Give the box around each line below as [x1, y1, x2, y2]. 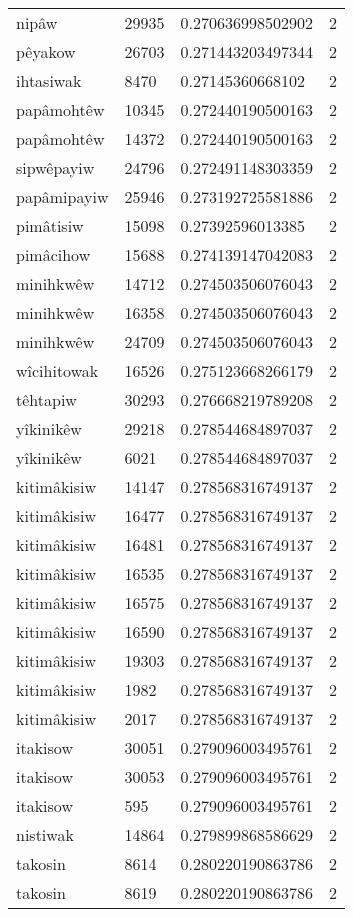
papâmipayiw [16, 185, 109, 208]
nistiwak [16, 823, 74, 846]
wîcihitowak [16, 359, 99, 382]
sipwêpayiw [16, 156, 95, 179]
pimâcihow [16, 243, 91, 266]
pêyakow [16, 40, 76, 63]
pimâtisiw [16, 214, 84, 237]
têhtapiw [16, 388, 77, 411]
